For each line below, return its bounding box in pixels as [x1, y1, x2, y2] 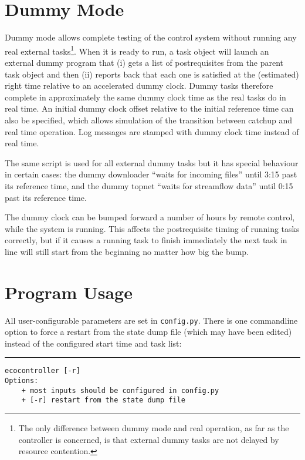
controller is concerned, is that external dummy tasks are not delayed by [18, 433, 279, 445]
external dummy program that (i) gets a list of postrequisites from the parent [5, 56, 284, 68]
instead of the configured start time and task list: [5, 337, 182, 349]
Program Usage [5, 280, 133, 304]
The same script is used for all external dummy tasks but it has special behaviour [5, 156, 299, 169]
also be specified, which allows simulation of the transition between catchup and [5, 113, 293, 126]
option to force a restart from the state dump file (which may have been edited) [5, 325, 292, 338]
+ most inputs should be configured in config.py [21, 386, 219, 395]
